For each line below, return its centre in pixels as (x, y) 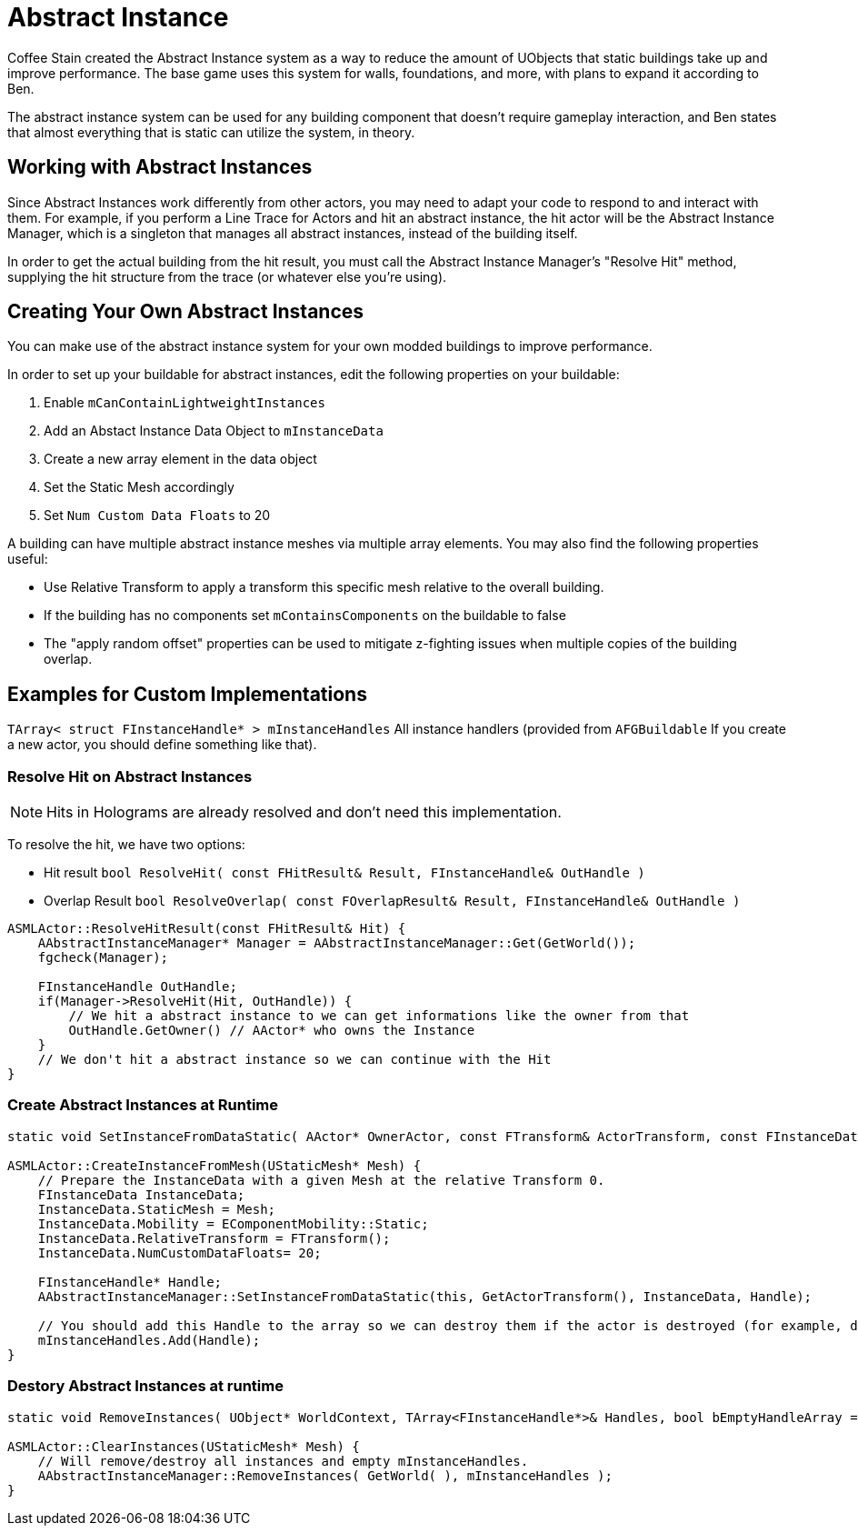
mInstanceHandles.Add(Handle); (149, 1340)
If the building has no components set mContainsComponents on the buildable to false (305, 616)
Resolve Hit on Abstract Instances (130, 776)
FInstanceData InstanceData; (141, 1194)
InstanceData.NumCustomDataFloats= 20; (180, 1252)
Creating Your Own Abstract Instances (186, 312)
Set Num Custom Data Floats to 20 (157, 516)
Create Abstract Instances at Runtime (143, 1105)
